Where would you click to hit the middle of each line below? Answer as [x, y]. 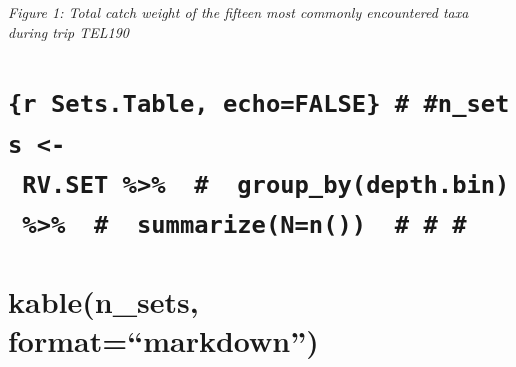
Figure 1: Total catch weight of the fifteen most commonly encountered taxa [238, 12]
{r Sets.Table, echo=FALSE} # [209, 104]
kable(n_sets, [103, 300]
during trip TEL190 [68, 31]
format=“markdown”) [163, 340]
